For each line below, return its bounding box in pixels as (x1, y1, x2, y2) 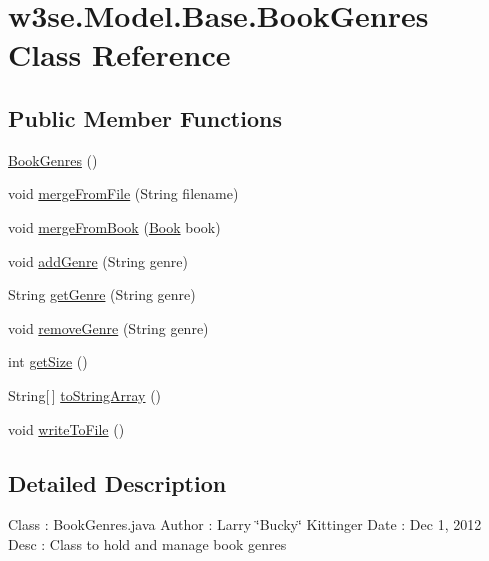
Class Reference (8, 34, 231, 75)
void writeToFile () (8, 418, 125, 439)
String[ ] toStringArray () (8, 384, 162, 405)
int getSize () (8, 351, 88, 372)
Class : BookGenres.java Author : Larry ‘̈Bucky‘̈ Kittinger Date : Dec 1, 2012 (8, 514, 482, 535)
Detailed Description (8, 467, 227, 498)
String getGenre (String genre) (8, 284, 196, 305)
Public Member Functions (8, 102, 282, 133)
